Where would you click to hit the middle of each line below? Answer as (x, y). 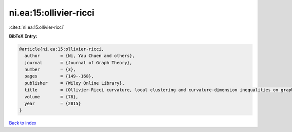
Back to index (23, 123)
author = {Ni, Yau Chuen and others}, (80, 56)
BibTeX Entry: (23, 36)
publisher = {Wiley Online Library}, (75, 83)
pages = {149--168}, (59, 76)
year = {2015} (53, 104)
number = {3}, (50, 70)
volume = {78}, (52, 97)
